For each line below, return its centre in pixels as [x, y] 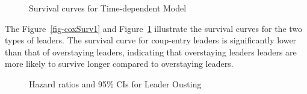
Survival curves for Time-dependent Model [108, 8]
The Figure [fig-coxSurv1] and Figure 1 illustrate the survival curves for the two [154, 28]
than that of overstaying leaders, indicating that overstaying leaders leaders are [151, 52]
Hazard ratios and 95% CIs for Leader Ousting [115, 83]
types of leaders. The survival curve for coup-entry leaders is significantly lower [151, 40]
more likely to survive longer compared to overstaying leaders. [119, 64]
